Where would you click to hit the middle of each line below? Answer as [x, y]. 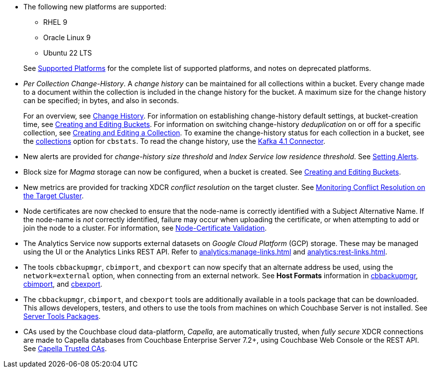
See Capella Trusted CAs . [65, 348]
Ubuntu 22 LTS [68, 53]
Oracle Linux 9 [67, 37]
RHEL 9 [55, 22]
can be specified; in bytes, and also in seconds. [101, 100]
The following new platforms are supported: [95, 7]
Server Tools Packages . [62, 316]
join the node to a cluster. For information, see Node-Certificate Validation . [145, 228]
